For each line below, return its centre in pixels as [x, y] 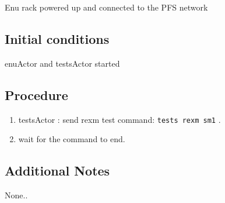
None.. [16, 195]
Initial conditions [57, 38]
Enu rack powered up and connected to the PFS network [106, 7]
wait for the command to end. [72, 139]
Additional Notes [57, 171]
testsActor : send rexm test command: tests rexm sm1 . [119, 119]
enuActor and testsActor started [62, 63]
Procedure [36, 94]
